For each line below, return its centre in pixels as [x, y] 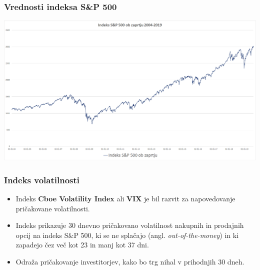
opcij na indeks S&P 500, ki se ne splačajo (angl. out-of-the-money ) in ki [127, 235]
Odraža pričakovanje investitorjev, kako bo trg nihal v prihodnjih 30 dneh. [130, 262]
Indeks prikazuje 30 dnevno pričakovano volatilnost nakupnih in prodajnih [130, 225]
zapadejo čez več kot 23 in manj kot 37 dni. [82, 245]
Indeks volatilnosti [42, 180]
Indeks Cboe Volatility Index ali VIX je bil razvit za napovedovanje [125, 199]
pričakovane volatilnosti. [53, 208]
